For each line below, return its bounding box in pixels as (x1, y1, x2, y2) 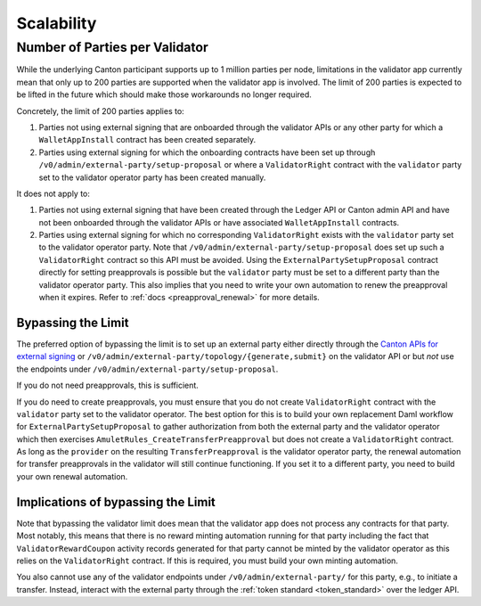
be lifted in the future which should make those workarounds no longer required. (16, 89, 312, 100)
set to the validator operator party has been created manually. (38, 172, 266, 183)
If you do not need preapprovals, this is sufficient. (16, 380, 200, 391)
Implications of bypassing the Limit (16, 495, 216, 510)
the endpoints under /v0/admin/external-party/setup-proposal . (16, 364, 279, 374)
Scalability (16, 13, 97, 33)
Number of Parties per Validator (16, 39, 208, 55)
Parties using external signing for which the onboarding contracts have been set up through (38, 147, 376, 158)
